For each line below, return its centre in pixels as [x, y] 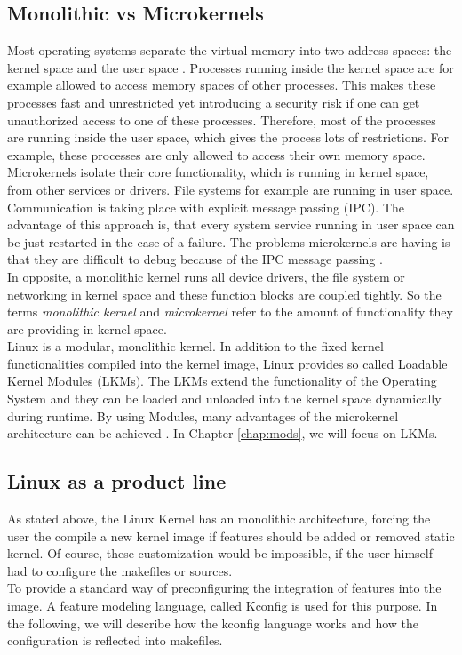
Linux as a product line [117, 481]
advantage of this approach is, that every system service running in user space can [231, 224]
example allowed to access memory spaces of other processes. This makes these [222, 85]
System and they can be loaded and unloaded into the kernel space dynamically [224, 399]
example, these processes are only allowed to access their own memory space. [216, 154]
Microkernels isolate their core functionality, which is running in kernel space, [218, 172]
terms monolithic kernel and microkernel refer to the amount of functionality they [230, 312]
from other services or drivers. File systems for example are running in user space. [231, 189]
